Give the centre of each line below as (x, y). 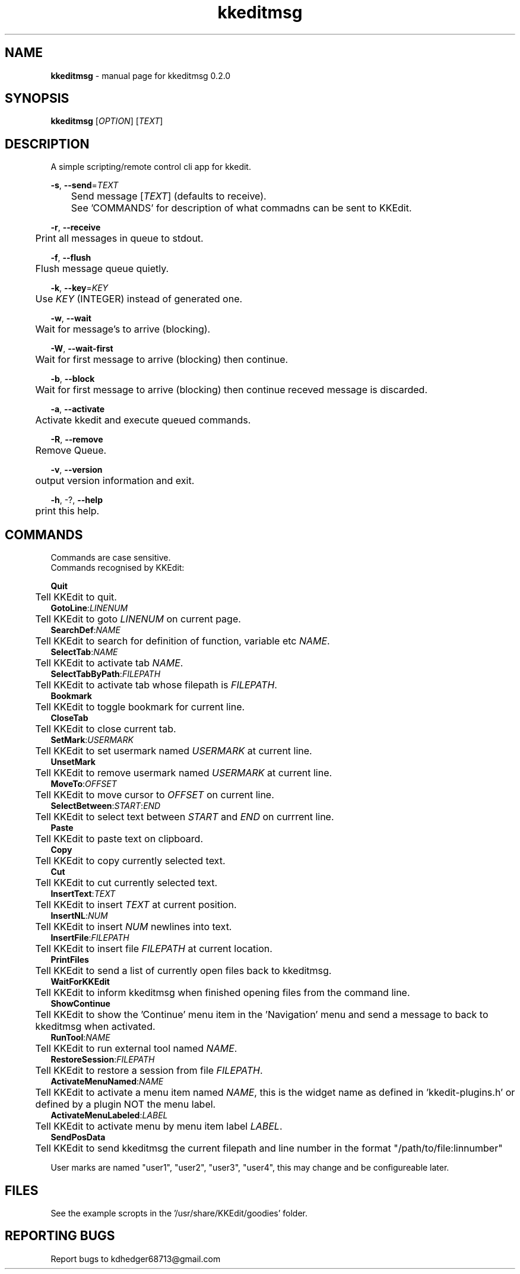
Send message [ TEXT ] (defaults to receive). (169, 196)
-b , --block (73, 379)
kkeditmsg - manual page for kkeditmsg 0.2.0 (141, 75)
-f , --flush (71, 258)
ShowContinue (80, 1004)
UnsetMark (73, 762)
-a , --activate (78, 409)
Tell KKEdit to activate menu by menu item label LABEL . (159, 1126)
